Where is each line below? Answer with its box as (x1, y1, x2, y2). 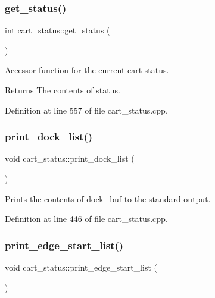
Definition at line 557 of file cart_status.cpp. (5, 103, 168, 116)
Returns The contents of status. (5, 84, 120, 96)
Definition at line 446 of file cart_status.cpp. (5, 212, 168, 225)
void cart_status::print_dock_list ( (5, 152, 135, 165)
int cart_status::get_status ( (5, 24, 110, 36)
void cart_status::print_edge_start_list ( (5, 261, 157, 273)
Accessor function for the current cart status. (5, 64, 169, 76)
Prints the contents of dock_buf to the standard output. (5, 192, 211, 205)
